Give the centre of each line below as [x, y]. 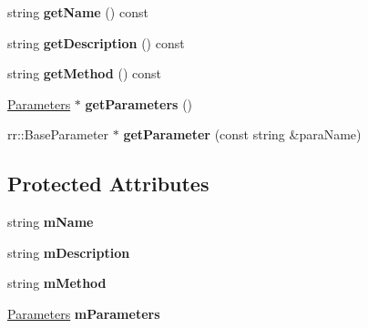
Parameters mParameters [84, 313]
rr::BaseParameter [58, 134]
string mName [51, 222]
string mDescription [69, 252]
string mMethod [57, 283]
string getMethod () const [84, 73]
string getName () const [78, 12]
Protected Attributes [108, 184]
